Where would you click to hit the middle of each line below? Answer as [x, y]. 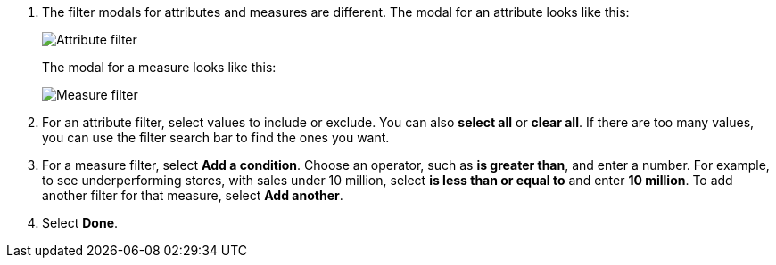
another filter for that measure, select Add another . [193, 195]
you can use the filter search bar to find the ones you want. [216, 137]
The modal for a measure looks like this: [159, 67]
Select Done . [80, 223]
